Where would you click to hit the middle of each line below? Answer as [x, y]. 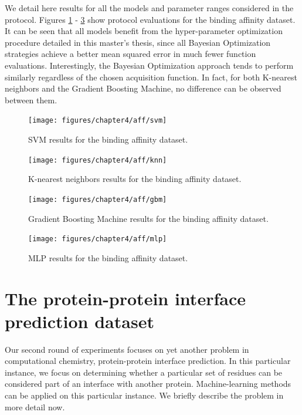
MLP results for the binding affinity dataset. [108, 257]
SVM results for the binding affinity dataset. [108, 139]
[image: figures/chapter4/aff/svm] [98, 121]
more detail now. [35, 406]
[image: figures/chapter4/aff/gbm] [98, 199]
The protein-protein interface [125, 298]
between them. [31, 99]
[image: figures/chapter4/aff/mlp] [98, 239]
